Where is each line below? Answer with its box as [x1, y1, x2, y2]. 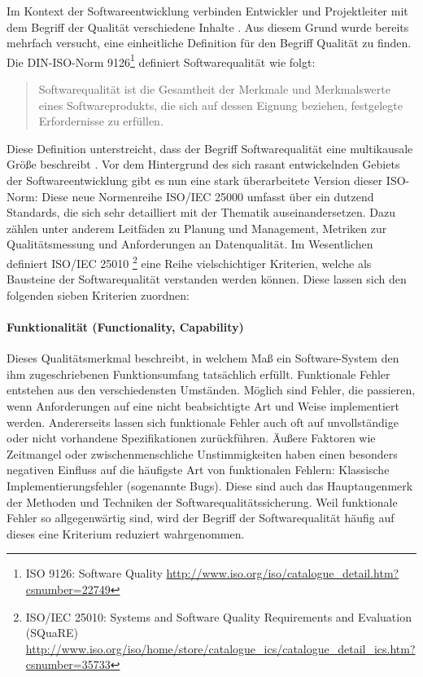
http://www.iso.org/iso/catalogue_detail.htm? [166, 565, 399, 582]
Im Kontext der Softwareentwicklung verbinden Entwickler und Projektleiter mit [7, 2, 408, 19]
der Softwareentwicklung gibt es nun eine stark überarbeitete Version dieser [7, 172, 383, 188]
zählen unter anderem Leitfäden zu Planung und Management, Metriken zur [7, 219, 387, 236]
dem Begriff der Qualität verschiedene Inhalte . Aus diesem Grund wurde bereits [7, 18, 409, 35]
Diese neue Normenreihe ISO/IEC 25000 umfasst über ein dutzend [41, 187, 374, 204]
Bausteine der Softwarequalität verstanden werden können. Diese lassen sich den [7, 270, 407, 288]
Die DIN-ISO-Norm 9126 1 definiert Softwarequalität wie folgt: [7, 51, 316, 70]
